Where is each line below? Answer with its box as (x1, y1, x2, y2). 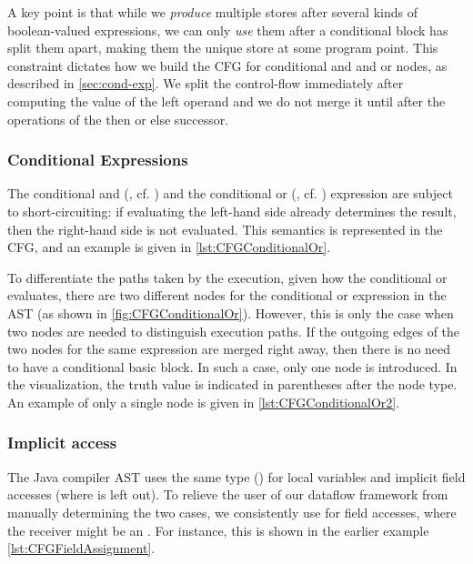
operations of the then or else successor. (7, 109, 229, 128)
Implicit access (7, 431, 117, 454)
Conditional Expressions (7, 148, 188, 171)
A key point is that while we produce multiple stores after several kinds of (7, 3, 418, 21)
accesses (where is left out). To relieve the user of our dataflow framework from (7, 485, 448, 504)
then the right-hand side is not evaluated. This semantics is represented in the (7, 219, 443, 238)
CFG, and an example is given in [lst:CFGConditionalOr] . (7, 237, 331, 257)
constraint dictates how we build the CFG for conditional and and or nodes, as (7, 55, 448, 75)
